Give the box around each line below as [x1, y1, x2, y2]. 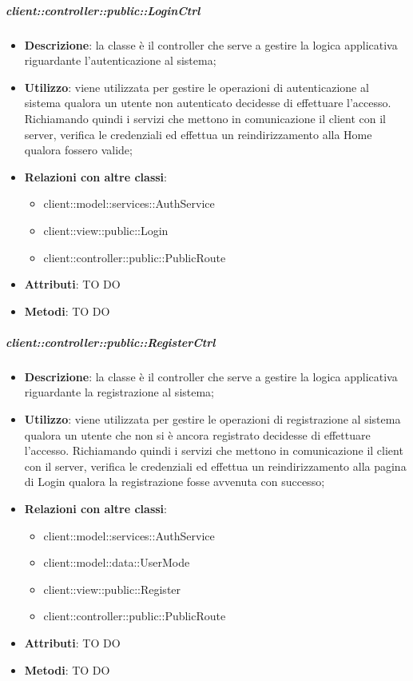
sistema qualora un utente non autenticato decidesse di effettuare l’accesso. [24, 94, 391, 111]
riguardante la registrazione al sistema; [24, 384, 215, 400]
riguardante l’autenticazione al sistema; [24, 52, 216, 69]
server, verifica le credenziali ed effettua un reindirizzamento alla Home [24, 125, 372, 142]
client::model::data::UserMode [43, 554, 190, 571]
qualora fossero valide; [24, 141, 133, 158]
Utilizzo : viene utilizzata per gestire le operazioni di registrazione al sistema [24, 411, 401, 428]
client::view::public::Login [43, 221, 169, 238]
